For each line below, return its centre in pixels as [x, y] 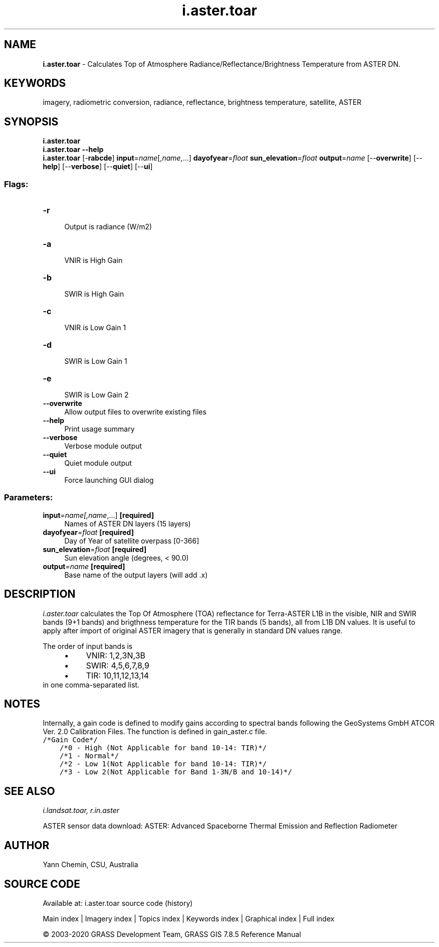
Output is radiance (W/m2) [108, 227]
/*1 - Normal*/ [89, 756]
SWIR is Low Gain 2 [96, 395]
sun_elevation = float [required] [95, 549]
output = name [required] [84, 566]
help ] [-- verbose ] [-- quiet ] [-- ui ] [98, 167]
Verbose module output [103, 446]
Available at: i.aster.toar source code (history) [118, 903]
